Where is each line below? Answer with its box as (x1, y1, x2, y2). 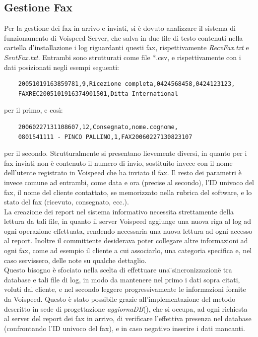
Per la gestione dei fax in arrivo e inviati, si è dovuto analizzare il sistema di (4, 23, 236, 33)
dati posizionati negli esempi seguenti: (4, 62, 120, 72)
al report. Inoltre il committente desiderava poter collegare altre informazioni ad (4, 235, 248, 246)
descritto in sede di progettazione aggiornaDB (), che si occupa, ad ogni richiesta (4, 303, 248, 314)
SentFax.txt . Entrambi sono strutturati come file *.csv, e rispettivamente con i (4, 52, 241, 62)
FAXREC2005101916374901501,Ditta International (18, 90, 178, 97)
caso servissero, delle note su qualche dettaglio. (4, 255, 147, 265)
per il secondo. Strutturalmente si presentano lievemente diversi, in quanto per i (4, 148, 247, 158)
